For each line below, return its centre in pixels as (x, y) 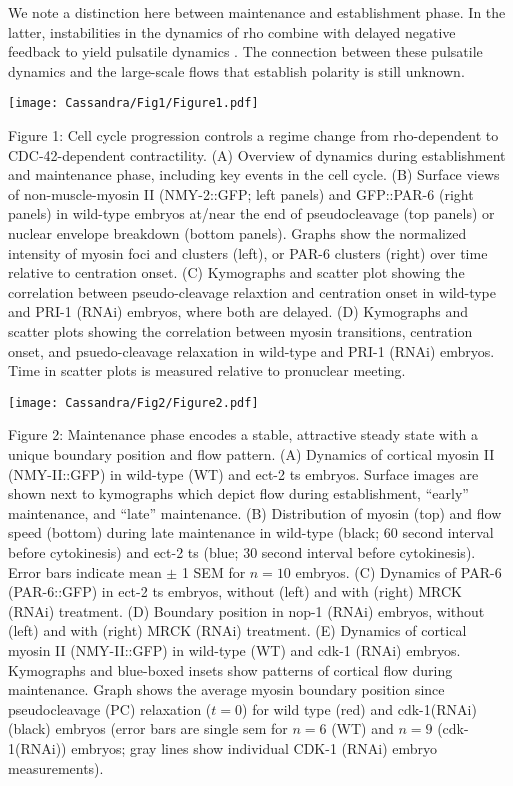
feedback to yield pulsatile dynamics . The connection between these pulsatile (245, 51)
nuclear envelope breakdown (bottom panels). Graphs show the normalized (237, 233)
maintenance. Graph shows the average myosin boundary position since (226, 689)
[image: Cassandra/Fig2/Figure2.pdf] (133, 402)
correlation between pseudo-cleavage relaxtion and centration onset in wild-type (252, 291)
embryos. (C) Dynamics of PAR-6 (398, 571)
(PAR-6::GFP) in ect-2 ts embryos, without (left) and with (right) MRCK (235, 591)
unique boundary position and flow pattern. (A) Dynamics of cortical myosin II (251, 454)
